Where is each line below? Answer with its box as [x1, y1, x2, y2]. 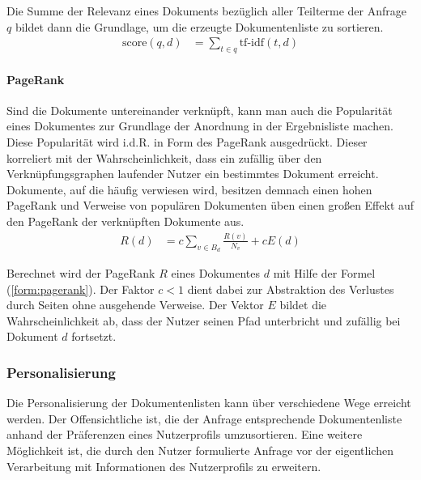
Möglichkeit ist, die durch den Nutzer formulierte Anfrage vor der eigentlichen [6, 442, 393, 459]
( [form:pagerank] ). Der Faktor [6, 280, 155, 297]
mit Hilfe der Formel [273, 265, 376, 282]
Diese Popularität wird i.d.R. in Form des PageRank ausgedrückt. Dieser [6, 134, 368, 150]
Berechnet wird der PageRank [6, 265, 155, 282]
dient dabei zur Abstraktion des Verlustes [187, 280, 394, 297]
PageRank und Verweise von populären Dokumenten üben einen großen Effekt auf [6, 197, 415, 214]
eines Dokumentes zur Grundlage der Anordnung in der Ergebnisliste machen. [6, 117, 393, 134]
